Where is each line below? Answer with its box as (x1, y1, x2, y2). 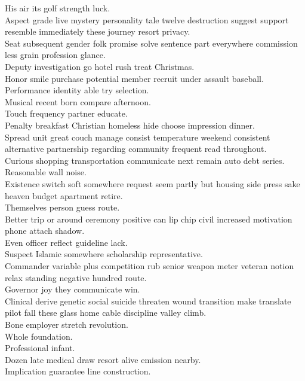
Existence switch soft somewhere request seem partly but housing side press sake (5, 177, 300, 190)
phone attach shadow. (5, 224, 85, 237)
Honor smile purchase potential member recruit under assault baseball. (5, 72, 264, 84)
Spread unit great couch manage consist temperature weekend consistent (5, 130, 270, 143)
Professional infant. (5, 342, 75, 354)
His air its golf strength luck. (5, 2, 110, 14)
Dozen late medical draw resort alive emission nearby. (5, 353, 201, 365)
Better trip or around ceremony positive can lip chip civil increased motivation (5, 212, 292, 225)
